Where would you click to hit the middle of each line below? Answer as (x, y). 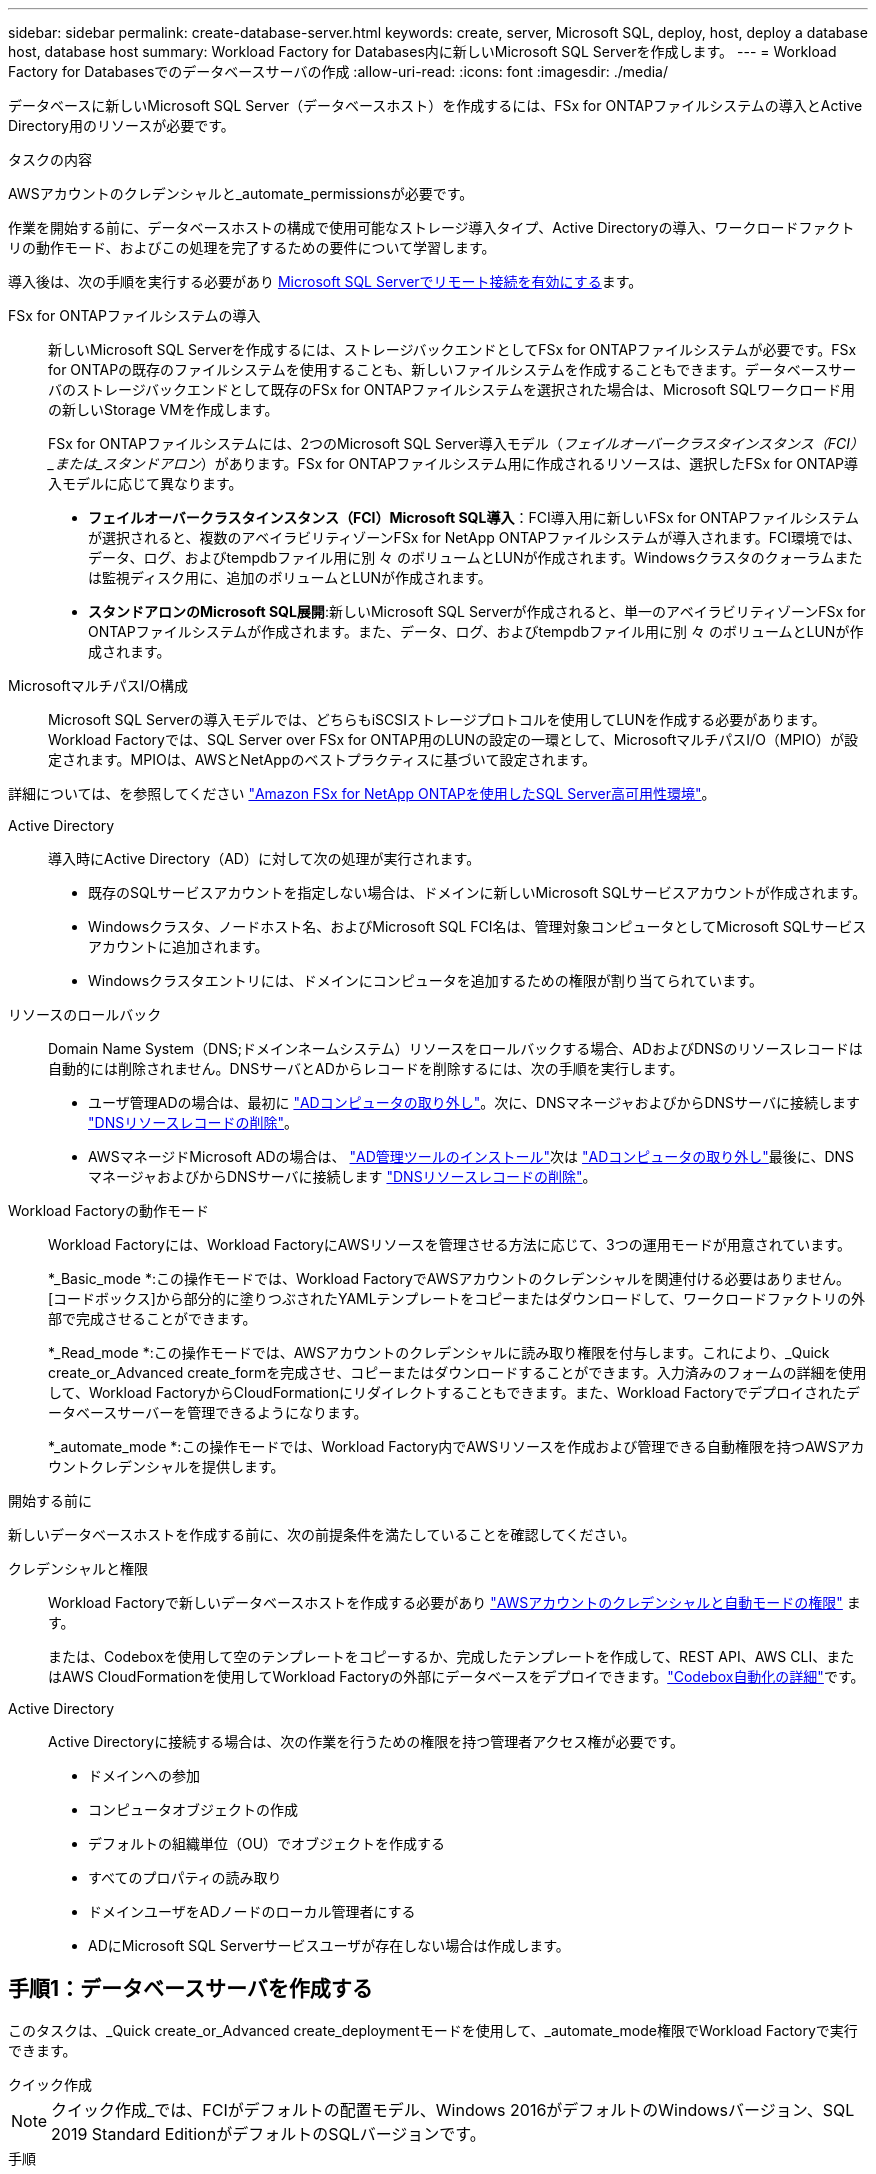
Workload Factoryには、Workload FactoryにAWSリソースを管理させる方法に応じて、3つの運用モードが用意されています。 (449, 1244)
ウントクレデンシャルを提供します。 (166, 1466)
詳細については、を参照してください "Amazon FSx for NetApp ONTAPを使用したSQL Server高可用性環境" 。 (362, 793)
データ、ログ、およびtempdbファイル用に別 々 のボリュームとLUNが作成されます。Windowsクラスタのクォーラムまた (475, 557)
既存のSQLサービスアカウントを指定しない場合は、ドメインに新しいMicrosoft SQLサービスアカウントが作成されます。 (477, 892)
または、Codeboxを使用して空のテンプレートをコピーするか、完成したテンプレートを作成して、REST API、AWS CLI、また (451, 1656)
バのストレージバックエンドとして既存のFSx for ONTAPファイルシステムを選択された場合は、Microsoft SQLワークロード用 (452, 389)
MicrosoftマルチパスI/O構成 (98, 685)
